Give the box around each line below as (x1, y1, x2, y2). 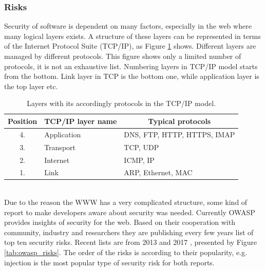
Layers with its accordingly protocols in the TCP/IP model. (27, 98, 216, 109)
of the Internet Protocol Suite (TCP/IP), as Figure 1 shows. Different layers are (4, 40, 256, 51)
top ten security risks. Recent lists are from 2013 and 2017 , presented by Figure (4, 237, 257, 247)
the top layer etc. (4, 80, 58, 91)
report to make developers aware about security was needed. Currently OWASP (4, 206, 255, 217)
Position (8, 115, 37, 126)
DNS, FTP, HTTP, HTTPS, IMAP (124, 129, 235, 139)
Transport (44, 141, 75, 152)
